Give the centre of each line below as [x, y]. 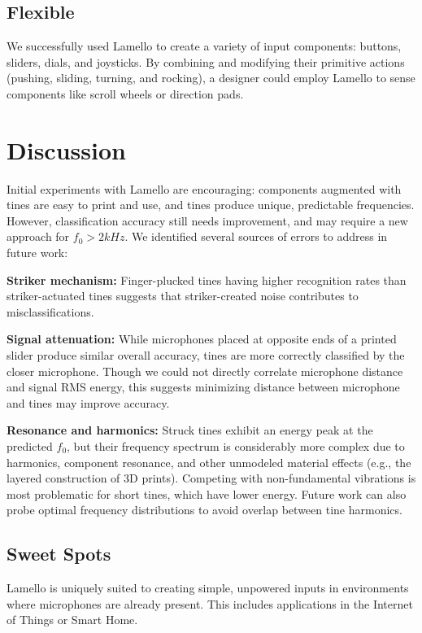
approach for [38, 236]
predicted [30, 446]
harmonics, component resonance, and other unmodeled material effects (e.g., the [209, 462]
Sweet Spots [59, 554]
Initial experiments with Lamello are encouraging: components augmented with [204, 188]
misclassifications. [50, 311]
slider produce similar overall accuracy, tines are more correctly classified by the [206, 355]
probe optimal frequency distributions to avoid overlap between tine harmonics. [204, 510]
